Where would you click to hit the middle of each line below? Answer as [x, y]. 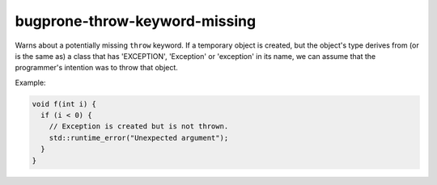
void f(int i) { [64, 104]
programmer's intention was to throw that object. [96, 68]
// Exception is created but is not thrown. [139, 126]
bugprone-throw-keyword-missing [136, 21]
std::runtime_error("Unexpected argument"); [139, 138]
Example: [30, 82]
